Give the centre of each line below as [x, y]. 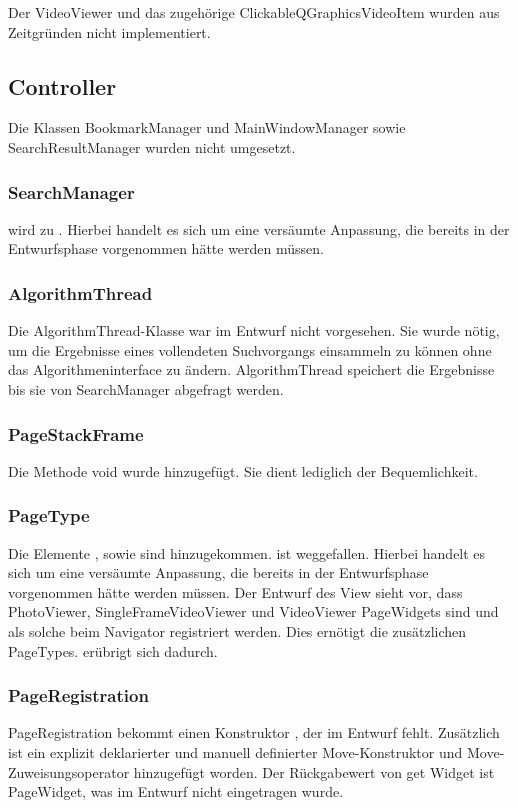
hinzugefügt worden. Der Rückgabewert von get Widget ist [314, 771]
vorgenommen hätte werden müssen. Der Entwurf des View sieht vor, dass [235, 591]
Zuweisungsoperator [69, 771]
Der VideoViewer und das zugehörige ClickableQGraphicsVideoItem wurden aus [254, 12]
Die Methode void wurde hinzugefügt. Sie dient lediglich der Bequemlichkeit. [243, 470]
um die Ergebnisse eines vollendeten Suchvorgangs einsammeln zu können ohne [250, 349]
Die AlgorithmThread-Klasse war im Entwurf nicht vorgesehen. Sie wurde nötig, [254, 330]
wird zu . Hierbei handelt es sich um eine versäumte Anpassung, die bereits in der [259, 228]
